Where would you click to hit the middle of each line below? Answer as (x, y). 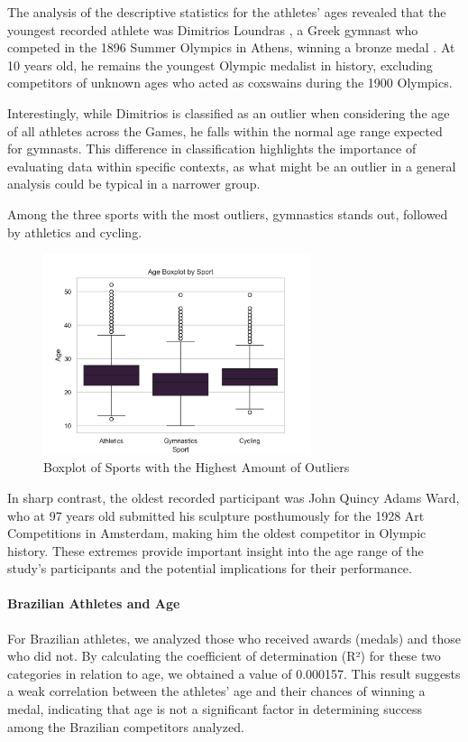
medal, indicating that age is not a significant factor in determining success (215, 709)
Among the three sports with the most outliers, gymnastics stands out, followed (228, 213)
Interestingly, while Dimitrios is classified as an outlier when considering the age (229, 112)
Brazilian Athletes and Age (94, 603)
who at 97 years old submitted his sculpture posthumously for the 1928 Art (216, 515)
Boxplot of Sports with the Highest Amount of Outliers (197, 467)
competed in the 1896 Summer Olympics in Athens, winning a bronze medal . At (231, 47)
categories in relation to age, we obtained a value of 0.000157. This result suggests (234, 673)
